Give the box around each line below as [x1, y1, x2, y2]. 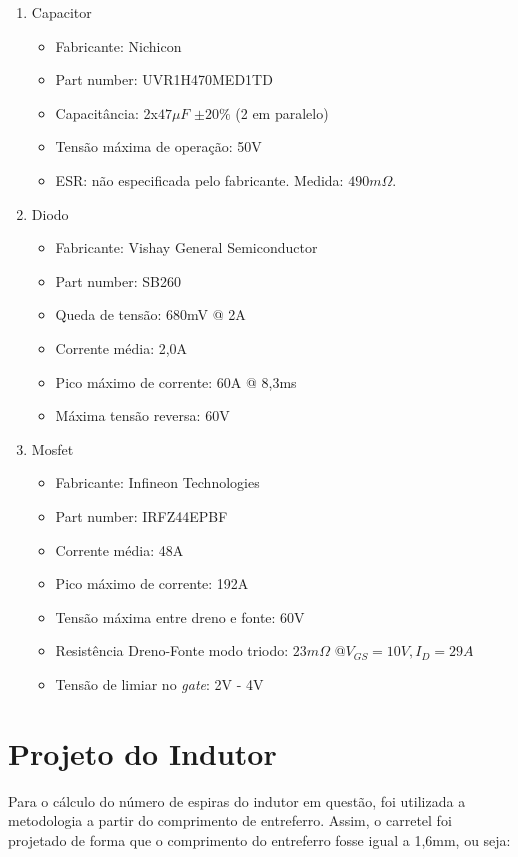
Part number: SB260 [55, 270, 181, 291]
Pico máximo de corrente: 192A [55, 573, 249, 594]
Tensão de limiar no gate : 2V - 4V [55, 673, 264, 694]
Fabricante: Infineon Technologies [55, 472, 260, 493]
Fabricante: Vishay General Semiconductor [55, 237, 318, 258]
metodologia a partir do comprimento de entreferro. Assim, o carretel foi [8, 810, 452, 831]
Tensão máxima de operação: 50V [55, 136, 262, 157]
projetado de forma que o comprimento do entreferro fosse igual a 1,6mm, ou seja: [8, 829, 511, 850]
